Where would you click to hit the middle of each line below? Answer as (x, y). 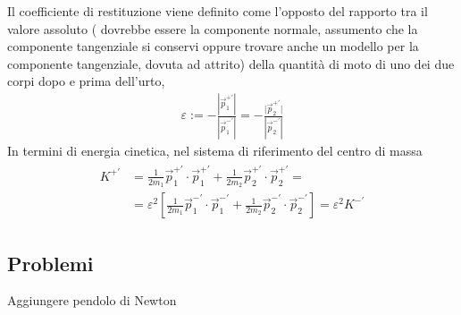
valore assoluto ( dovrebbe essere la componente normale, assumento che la (213, 28)
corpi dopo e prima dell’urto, (86, 81)
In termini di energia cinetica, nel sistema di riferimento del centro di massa (215, 150)
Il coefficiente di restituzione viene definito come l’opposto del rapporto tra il (218, 11)
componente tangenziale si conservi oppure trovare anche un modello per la (213, 46)
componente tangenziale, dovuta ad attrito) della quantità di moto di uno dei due (231, 63)
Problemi (50, 263)
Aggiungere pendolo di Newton (92, 300)
